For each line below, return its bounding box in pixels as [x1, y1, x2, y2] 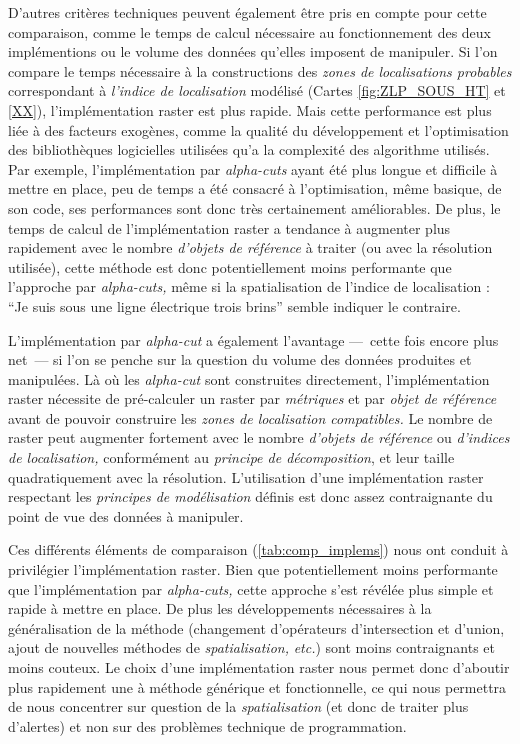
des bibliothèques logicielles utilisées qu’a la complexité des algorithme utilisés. [8, 139, 490, 160]
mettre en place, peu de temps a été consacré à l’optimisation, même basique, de [8, 178, 502, 199]
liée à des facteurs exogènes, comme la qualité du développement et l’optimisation [8, 119, 509, 140]
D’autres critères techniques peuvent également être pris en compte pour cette [8, 2, 487, 22]
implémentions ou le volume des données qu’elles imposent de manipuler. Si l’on [8, 41, 498, 62]
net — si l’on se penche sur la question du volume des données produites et [8, 349, 472, 370]
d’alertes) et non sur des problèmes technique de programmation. [8, 715, 407, 736]
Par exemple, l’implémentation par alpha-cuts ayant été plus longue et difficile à [8, 158, 498, 179]
